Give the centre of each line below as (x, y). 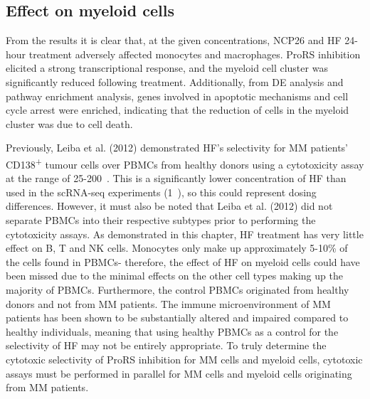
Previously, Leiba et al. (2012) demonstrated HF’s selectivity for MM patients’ (177, 148)
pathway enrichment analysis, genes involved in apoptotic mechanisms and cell (177, 96)
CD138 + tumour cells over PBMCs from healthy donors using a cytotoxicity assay (185, 163)
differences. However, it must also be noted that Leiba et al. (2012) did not (169, 206)
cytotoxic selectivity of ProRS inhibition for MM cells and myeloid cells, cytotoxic (184, 359)
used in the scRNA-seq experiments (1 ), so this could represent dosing (161, 192)
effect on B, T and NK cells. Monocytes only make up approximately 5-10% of (177, 248)
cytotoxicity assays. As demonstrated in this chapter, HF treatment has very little (185, 234)
